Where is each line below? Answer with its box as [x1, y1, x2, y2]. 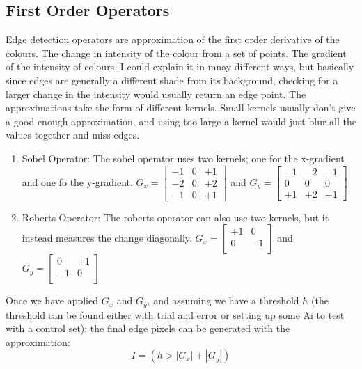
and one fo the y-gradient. [22, 174, 133, 189]
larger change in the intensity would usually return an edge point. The [6, 86, 306, 101]
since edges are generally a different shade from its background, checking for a [6, 72, 338, 87]
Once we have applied [6, 293, 98, 308]
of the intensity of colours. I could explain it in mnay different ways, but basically [6, 59, 354, 74]
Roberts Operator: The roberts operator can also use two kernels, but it [22, 210, 329, 224]
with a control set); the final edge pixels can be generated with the [6, 321, 290, 336]
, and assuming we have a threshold [147, 293, 299, 308]
